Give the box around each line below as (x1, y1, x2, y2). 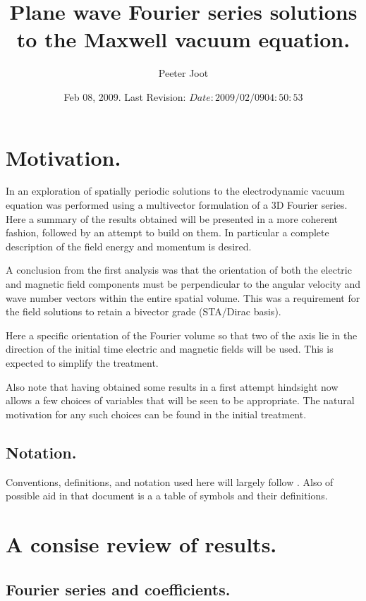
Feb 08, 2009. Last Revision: (63, 89, 186, 104)
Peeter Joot (158, 66, 209, 80)
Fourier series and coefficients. (6, 578, 231, 600)
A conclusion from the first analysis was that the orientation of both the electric (6, 262, 352, 277)
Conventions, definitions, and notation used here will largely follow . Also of (6, 474, 334, 489)
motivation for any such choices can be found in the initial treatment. (6, 406, 307, 421)
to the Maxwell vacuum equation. (16, 25, 350, 54)
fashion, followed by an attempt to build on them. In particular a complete (6, 225, 329, 240)
